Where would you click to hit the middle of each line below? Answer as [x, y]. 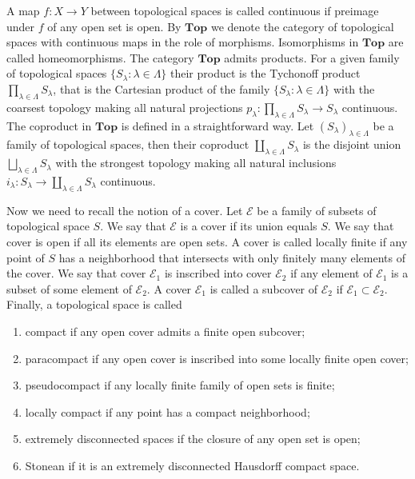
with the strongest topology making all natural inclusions [196, 163]
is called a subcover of [264, 288]
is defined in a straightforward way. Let [217, 125]
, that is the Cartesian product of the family [162, 88]
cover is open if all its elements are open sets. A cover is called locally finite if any [207, 241]
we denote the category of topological [302, 26]
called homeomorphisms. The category [100, 57]
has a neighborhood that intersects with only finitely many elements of [232, 257]
